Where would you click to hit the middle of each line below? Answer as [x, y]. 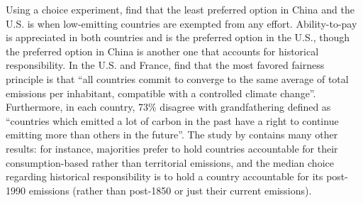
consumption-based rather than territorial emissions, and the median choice [170, 162]
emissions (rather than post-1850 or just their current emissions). [170, 190]
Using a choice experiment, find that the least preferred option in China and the [180, 9]
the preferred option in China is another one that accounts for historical [162, 51]
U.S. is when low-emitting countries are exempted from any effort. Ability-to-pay [181, 23]
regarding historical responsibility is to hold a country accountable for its [164, 176]
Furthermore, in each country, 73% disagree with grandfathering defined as [168, 107]
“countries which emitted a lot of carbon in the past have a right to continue [172, 120]
